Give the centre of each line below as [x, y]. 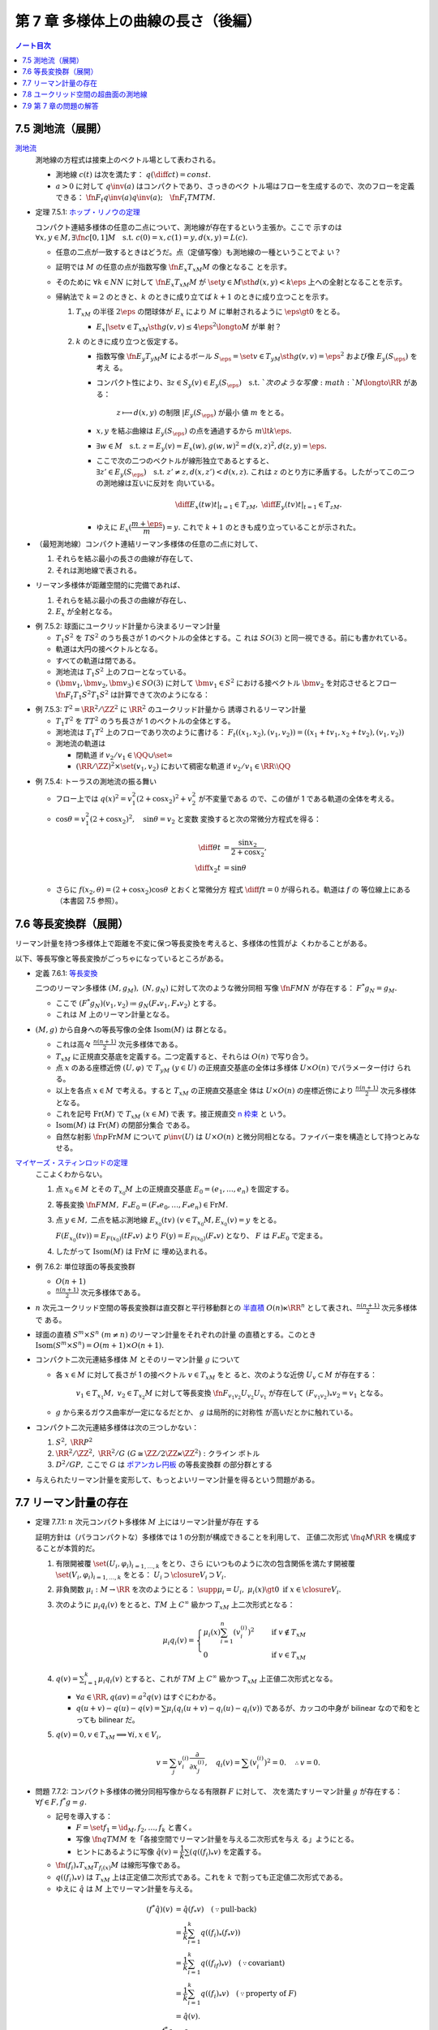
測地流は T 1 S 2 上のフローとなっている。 [123, 672]
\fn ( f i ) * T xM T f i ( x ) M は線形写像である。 [120, 1867]
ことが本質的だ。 [71, 1548]
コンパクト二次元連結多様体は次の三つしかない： [117, 1427]
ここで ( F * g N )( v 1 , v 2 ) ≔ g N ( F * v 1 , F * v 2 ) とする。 [138, 1004]
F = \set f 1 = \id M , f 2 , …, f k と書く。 [136, 1829]
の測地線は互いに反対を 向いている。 [157, 483]
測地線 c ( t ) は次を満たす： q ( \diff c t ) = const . [133, 175]
